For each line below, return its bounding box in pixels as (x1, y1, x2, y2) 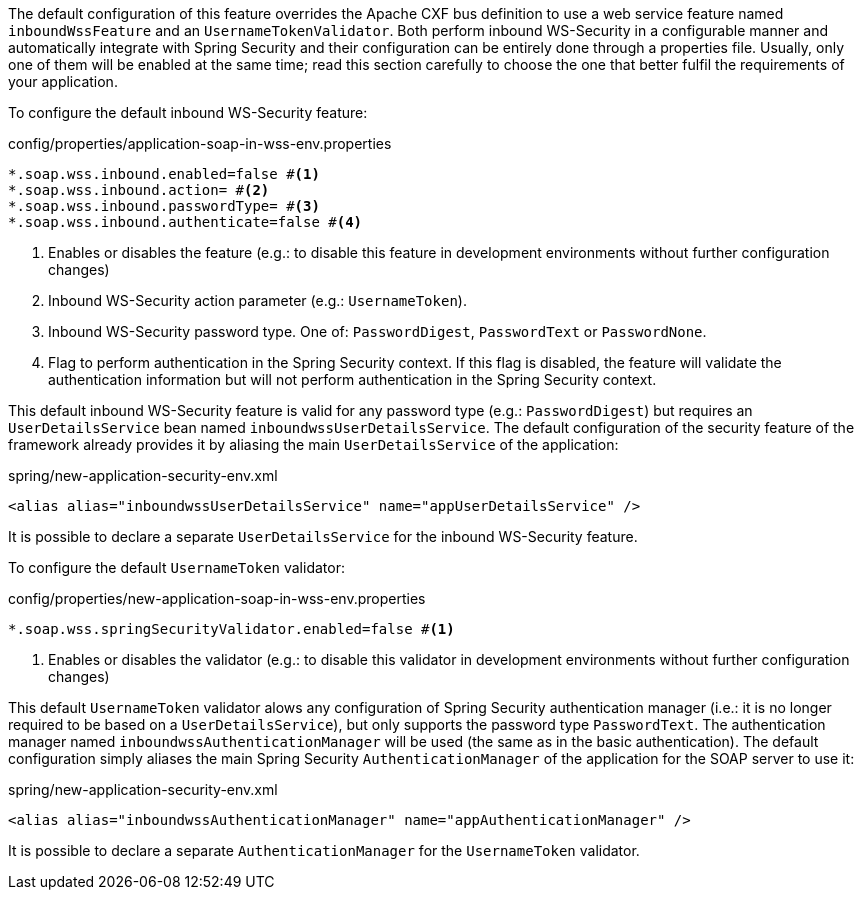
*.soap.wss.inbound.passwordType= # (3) (8, 198, 320, 214)
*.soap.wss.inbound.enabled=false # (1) (8, 166, 320, 182)
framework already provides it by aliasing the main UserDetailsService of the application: (8, 436, 619, 453)
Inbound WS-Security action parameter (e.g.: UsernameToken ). (48, 292, 467, 309)
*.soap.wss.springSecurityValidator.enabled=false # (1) (8, 621, 455, 637)
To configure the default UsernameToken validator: (8, 559, 345, 576)
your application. (8, 73, 118, 90)
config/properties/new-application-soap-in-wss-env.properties (8, 590, 426, 607)
